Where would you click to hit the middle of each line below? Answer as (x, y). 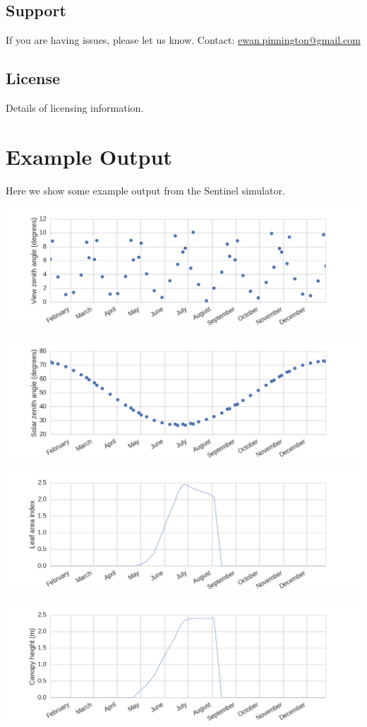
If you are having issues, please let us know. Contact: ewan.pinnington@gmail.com (183, 40)
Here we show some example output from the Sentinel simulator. (145, 190)
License (33, 78)
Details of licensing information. (75, 107)
